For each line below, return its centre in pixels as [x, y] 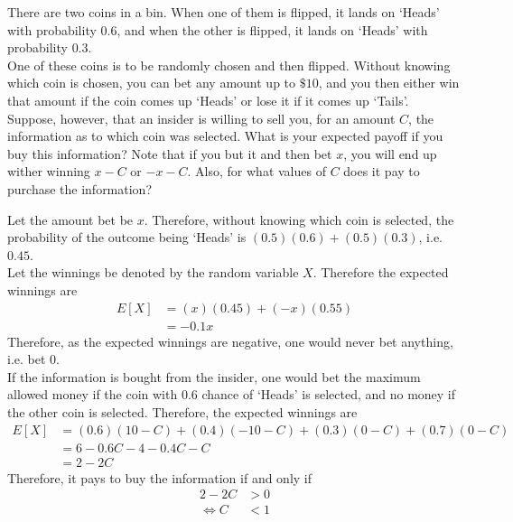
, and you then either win [389, 83]
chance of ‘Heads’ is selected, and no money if [329, 394]
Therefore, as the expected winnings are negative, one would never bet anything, [230, 341]
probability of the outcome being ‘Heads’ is [127, 237]
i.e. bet [27, 359]
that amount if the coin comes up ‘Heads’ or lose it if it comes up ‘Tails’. [208, 100]
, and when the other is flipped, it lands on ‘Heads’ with [272, 29]
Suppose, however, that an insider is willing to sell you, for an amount [201, 118]
